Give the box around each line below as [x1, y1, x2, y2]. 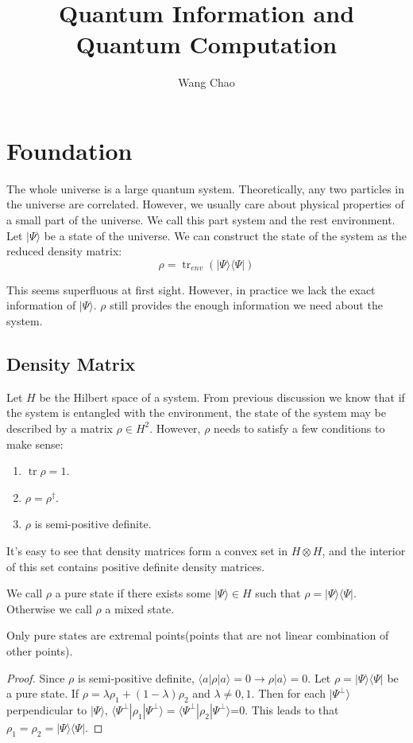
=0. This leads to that [230, 701, 339, 718]
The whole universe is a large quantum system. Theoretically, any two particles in [6, 180, 405, 196]
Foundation [6, 134, 133, 166]
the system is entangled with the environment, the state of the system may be [6, 404, 386, 421]
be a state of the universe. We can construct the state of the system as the [44, 227, 407, 243]
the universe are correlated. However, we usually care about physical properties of [6, 196, 404, 212]
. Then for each [251, 685, 326, 702]
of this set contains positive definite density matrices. [6, 558, 265, 574]
